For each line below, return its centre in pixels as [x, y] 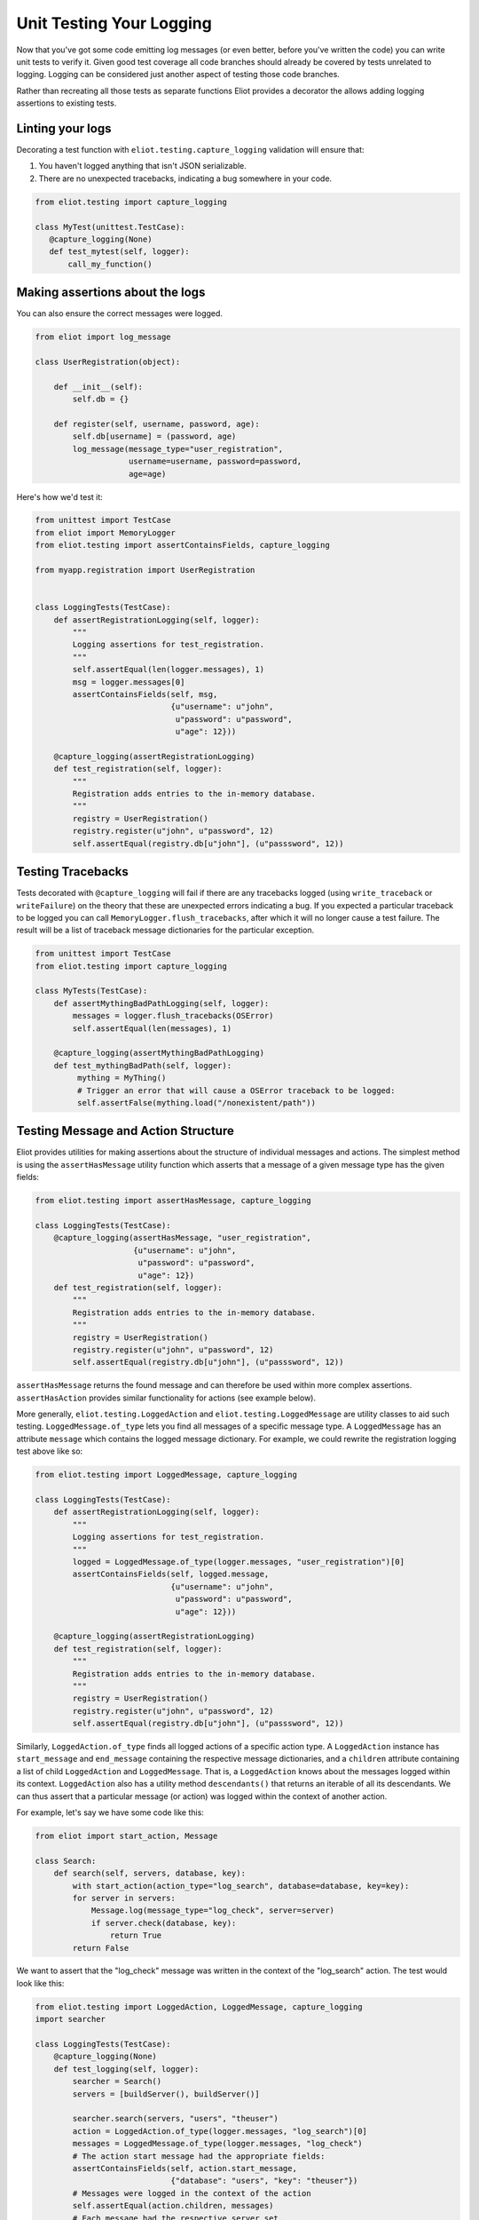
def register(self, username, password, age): [157, 424]
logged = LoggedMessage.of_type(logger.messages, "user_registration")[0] [239, 1562]
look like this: [40, 1983]
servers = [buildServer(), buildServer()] [166, 2094]
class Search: [66, 1861]
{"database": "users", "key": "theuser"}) [264, 2181]
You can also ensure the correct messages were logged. [120, 313]
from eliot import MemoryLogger [106, 532]
